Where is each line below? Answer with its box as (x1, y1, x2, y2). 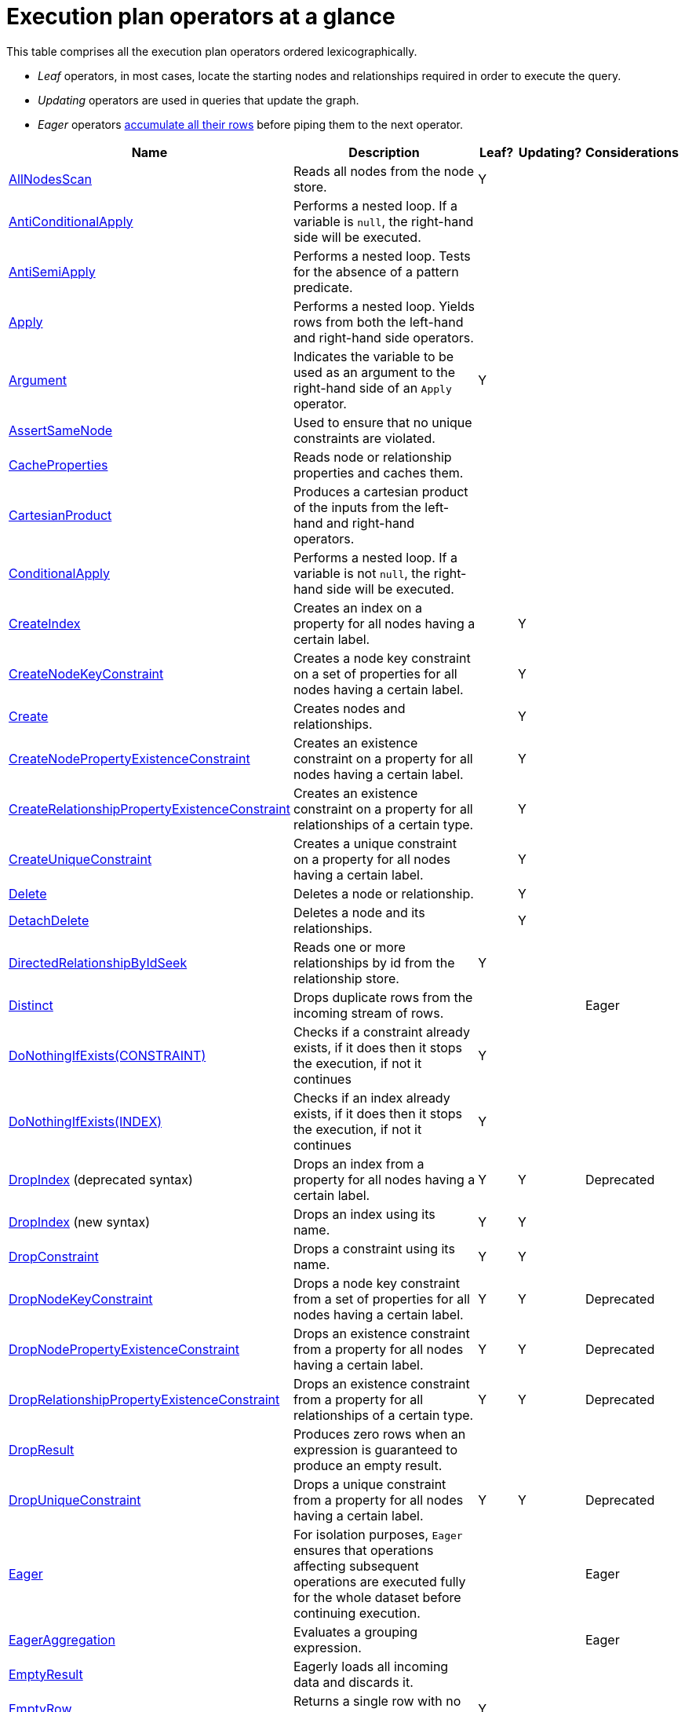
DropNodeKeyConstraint (9, 1290, 153, 1307)
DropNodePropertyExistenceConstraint (9, 1341, 240, 1357)
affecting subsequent (293, 1557, 419, 1574)
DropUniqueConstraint (9, 1491, 141, 1508)
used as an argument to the (293, 364, 456, 380)
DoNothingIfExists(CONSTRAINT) (9, 1047, 206, 1063)
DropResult (9, 1441, 75, 1458)
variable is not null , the (293, 565, 431, 581)
